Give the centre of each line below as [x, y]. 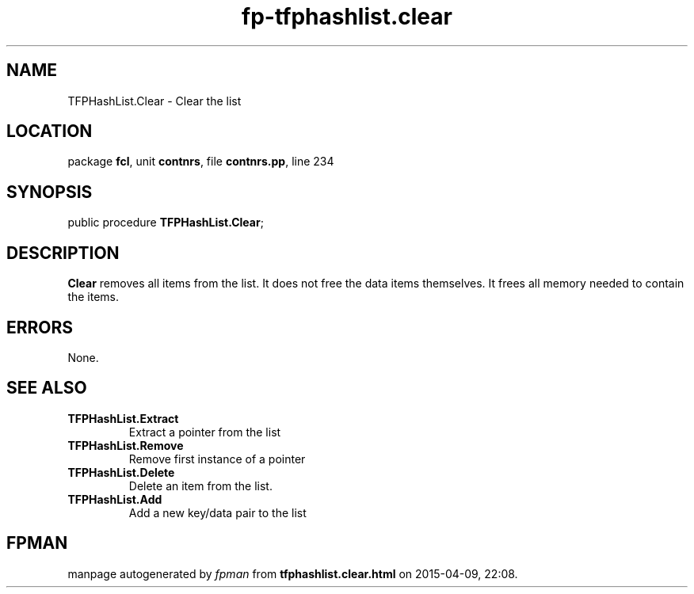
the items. [93, 297]
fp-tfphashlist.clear [347, 17]
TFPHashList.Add [115, 499]
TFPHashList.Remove [126, 445]
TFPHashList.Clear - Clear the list [154, 101]
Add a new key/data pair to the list [217, 512]
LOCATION [50, 131]
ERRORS [40, 327]
